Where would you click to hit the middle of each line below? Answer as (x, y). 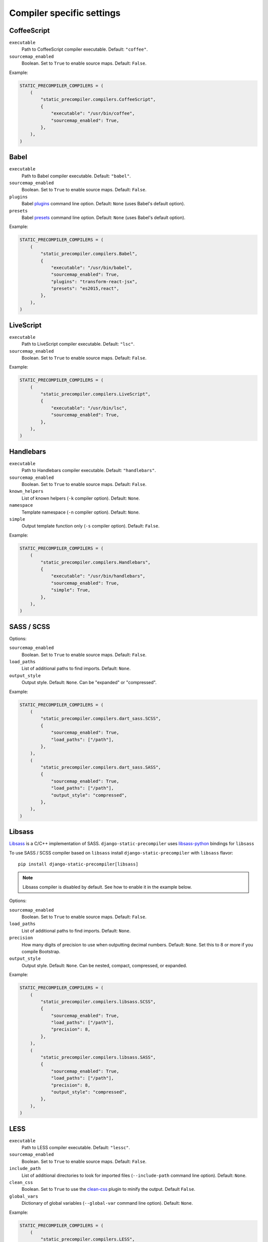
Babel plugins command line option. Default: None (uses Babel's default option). (103, 204)
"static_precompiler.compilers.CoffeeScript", (98, 100)
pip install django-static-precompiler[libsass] (78, 864)
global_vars (24, 1196)
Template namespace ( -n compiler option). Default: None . (81, 512)
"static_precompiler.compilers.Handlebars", (96, 562)
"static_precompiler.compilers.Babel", (89, 254)
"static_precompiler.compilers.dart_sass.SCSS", (101, 719)
